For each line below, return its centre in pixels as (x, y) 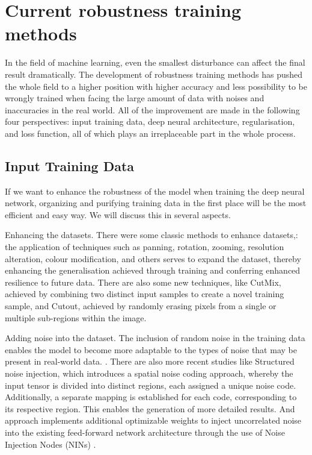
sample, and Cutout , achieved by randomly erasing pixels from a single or (141, 306)
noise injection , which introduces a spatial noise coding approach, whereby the (149, 373)
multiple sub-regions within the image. (76, 317)
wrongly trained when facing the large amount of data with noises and (135, 98)
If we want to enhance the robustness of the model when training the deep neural (155, 191)
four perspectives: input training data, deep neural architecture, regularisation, (150, 121)
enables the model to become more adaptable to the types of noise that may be (151, 349)
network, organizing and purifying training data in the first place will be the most (156, 203)
